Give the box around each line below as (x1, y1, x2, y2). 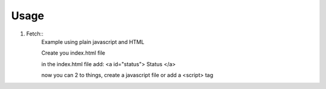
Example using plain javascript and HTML (41, 38, 145, 45)
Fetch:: (26, 30, 43, 37)
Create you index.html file (41, 49, 106, 57)
